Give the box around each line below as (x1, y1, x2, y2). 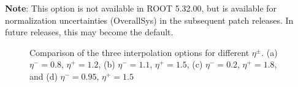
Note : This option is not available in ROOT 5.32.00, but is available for (5, 2, 277, 14)
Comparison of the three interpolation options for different (29, 46, 250, 58)
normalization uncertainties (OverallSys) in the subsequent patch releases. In (5, 13, 294, 26)
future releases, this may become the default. (5, 26, 174, 38)
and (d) (29, 69, 58, 82)
